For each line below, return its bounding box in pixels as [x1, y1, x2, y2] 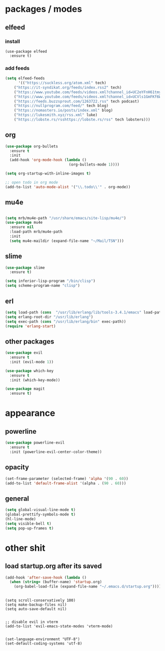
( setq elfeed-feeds [5, 76, 45, 81]
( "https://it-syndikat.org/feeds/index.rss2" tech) [14, 85, 122, 90]
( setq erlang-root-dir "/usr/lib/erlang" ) [5, 314, 93, 319]
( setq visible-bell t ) [5, 521, 52, 526]
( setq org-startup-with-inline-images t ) [5, 171, 91, 176]
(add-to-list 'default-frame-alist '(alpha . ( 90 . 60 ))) [5, 480, 126, 486]
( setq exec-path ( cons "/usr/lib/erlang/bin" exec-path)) [5, 319, 126, 324]
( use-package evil [5, 350, 43, 355]
